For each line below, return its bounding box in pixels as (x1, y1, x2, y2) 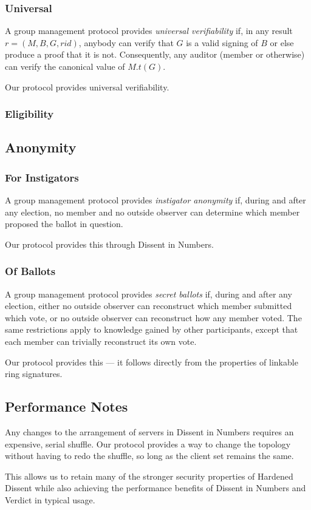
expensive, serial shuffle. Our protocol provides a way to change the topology (5, 437, 291, 450)
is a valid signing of (186, 36, 258, 49)
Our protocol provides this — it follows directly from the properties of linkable (5, 355, 298, 368)
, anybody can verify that (78, 36, 174, 49)
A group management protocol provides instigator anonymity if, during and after (5, 194, 306, 206)
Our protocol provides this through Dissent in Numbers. (5, 237, 214, 250)
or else (270, 36, 294, 49)
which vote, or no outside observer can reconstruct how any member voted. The (5, 311, 302, 324)
